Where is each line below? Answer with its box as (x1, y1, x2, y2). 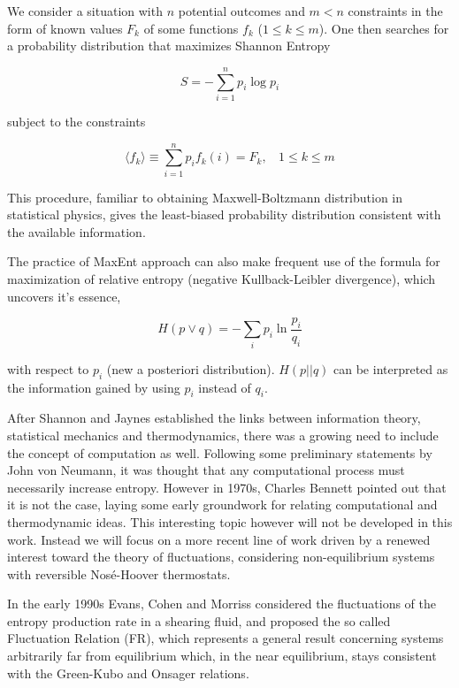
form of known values (7, 19, 123, 37)
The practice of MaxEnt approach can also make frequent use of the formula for (7, 252, 440, 271)
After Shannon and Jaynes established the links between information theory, (7, 409, 421, 427)
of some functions (143, 19, 239, 37)
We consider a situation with (7, 2, 163, 19)
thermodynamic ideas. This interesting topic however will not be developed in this (7, 512, 453, 531)
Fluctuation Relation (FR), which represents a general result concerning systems (7, 629, 444, 647)
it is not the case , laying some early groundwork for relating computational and (7, 495, 438, 514)
